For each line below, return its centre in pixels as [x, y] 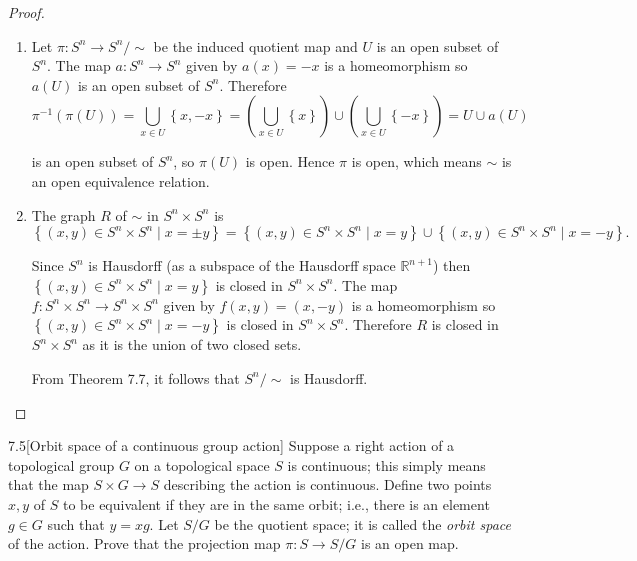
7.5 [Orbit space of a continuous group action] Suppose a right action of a [231, 445]
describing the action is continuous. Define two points [327, 484]
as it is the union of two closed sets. [192, 344]
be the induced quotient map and [255, 45]
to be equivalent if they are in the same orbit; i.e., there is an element [276, 503]
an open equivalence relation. [120, 180]
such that [76, 523]
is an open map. [409, 543]
